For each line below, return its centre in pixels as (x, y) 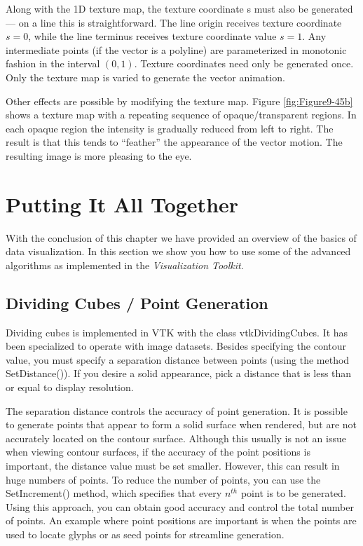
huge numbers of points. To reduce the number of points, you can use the (163, 479)
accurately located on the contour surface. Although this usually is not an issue (176, 438)
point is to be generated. (293, 493)
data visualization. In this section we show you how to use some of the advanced (178, 251)
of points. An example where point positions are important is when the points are (181, 520)
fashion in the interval (53, 63)
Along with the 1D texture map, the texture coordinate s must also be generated (179, 8)
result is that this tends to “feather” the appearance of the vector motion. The (174, 142)
